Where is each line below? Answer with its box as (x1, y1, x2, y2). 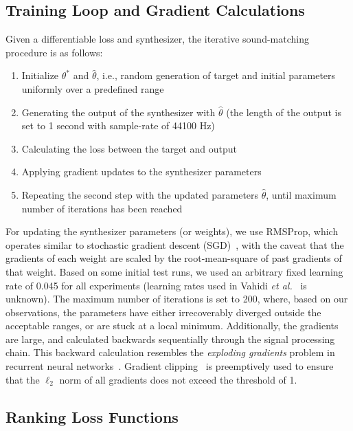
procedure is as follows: (5, 45, 103, 59)
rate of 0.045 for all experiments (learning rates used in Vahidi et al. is (5, 278, 307, 292)
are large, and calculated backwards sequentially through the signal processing (5, 331, 335, 346)
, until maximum (266, 187, 337, 201)
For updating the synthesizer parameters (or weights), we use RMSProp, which (5, 224, 339, 239)
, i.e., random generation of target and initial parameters (96, 68, 336, 82)
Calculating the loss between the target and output (21, 141, 238, 155)
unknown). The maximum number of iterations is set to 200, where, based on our (5, 291, 348, 306)
